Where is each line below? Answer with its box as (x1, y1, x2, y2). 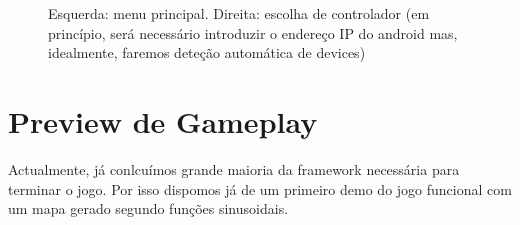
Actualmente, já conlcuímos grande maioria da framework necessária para (8, 158, 460, 179)
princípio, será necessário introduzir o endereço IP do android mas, (48, 22, 458, 43)
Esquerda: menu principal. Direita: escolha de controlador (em (48, 3, 430, 23)
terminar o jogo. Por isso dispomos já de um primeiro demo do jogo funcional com (8, 178, 512, 199)
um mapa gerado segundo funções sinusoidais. (8, 198, 289, 219)
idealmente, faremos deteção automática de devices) (48, 42, 366, 63)
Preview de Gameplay (8, 100, 318, 141)
